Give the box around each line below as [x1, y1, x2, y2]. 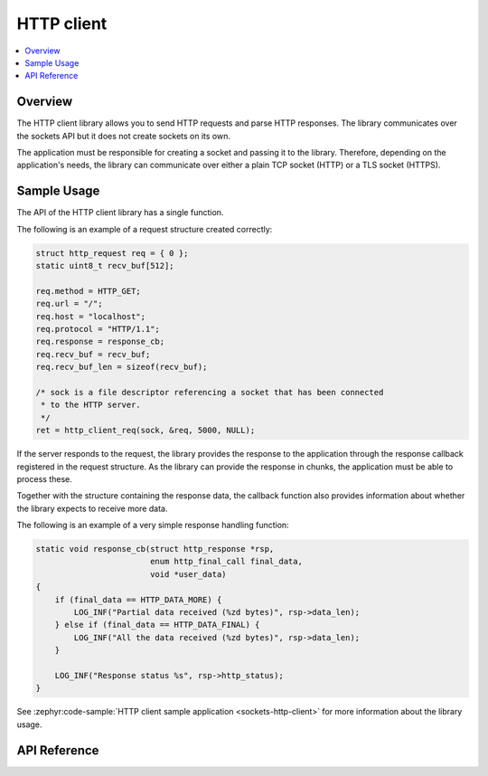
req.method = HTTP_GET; [35, 286, 142, 296]
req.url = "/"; [35, 298, 103, 309]
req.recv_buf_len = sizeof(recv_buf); [35, 362, 208, 373]
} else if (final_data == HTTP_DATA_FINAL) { [54, 620, 260, 630]
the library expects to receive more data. [16, 503, 168, 514]
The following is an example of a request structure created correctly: [16, 223, 273, 234]
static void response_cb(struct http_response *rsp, [35, 544, 275, 554]
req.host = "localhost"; [35, 311, 146, 321]
